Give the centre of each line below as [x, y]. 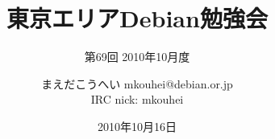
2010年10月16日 [137, 126]
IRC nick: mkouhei [137, 99]
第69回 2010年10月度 [137, 57]
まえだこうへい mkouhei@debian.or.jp [137, 83]
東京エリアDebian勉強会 [137, 18]
